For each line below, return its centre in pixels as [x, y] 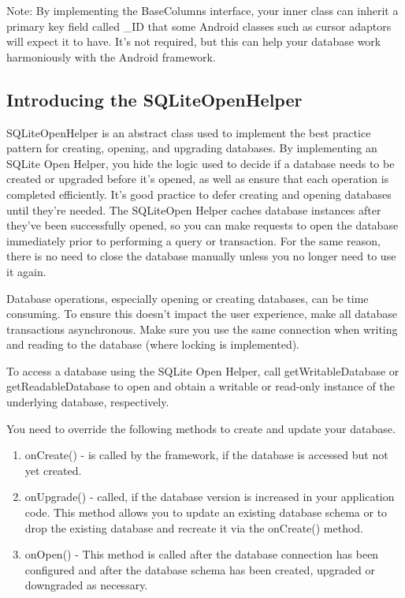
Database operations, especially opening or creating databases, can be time [188, 298]
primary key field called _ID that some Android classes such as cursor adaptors [199, 26]
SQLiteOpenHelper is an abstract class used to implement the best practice [189, 132]
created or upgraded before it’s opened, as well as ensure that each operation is [198, 179]
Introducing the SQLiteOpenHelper [154, 99]
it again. [26, 271]
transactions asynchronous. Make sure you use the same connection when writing [202, 329]
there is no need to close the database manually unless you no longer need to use [201, 256]
